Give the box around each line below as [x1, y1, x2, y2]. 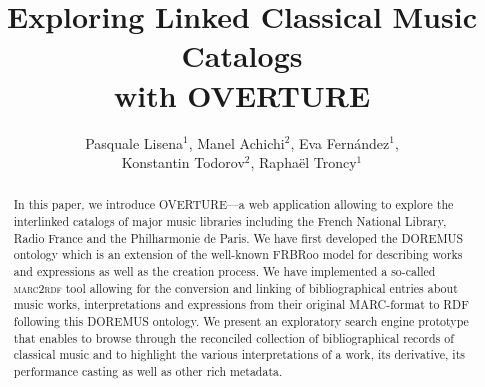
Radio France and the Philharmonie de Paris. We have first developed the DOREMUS [13, 229, 464, 246]
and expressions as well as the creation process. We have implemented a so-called [13, 263, 436, 280]
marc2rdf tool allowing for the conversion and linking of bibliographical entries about [13, 279, 458, 296]
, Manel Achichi [188, 132, 285, 153]
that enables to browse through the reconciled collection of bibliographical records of [13, 329, 454, 346]
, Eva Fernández [290, 132, 390, 153]
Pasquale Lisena [85, 132, 183, 153]
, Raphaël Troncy [250, 152, 357, 173]
